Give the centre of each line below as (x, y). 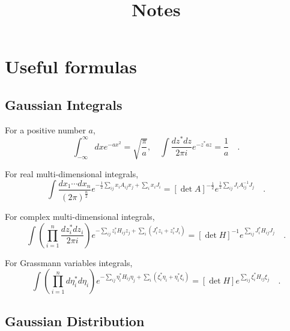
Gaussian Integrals (64, 104)
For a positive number (45, 129)
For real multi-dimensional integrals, (72, 173)
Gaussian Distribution (75, 320)
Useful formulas (71, 66)
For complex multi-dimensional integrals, (80, 217)
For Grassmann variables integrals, (69, 262)
